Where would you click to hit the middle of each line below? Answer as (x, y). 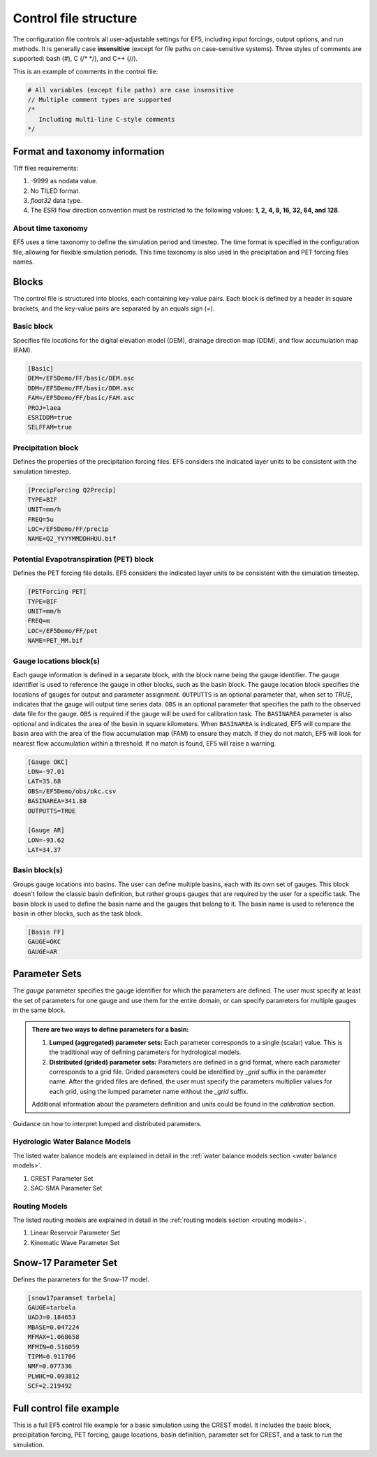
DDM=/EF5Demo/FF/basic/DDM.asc (81, 388)
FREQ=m (39, 621)
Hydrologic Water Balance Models (72, 1142)
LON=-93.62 (46, 840)
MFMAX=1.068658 (53, 1337)
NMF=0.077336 (50, 1366)
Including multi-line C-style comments (107, 119)
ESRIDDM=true (50, 418)
